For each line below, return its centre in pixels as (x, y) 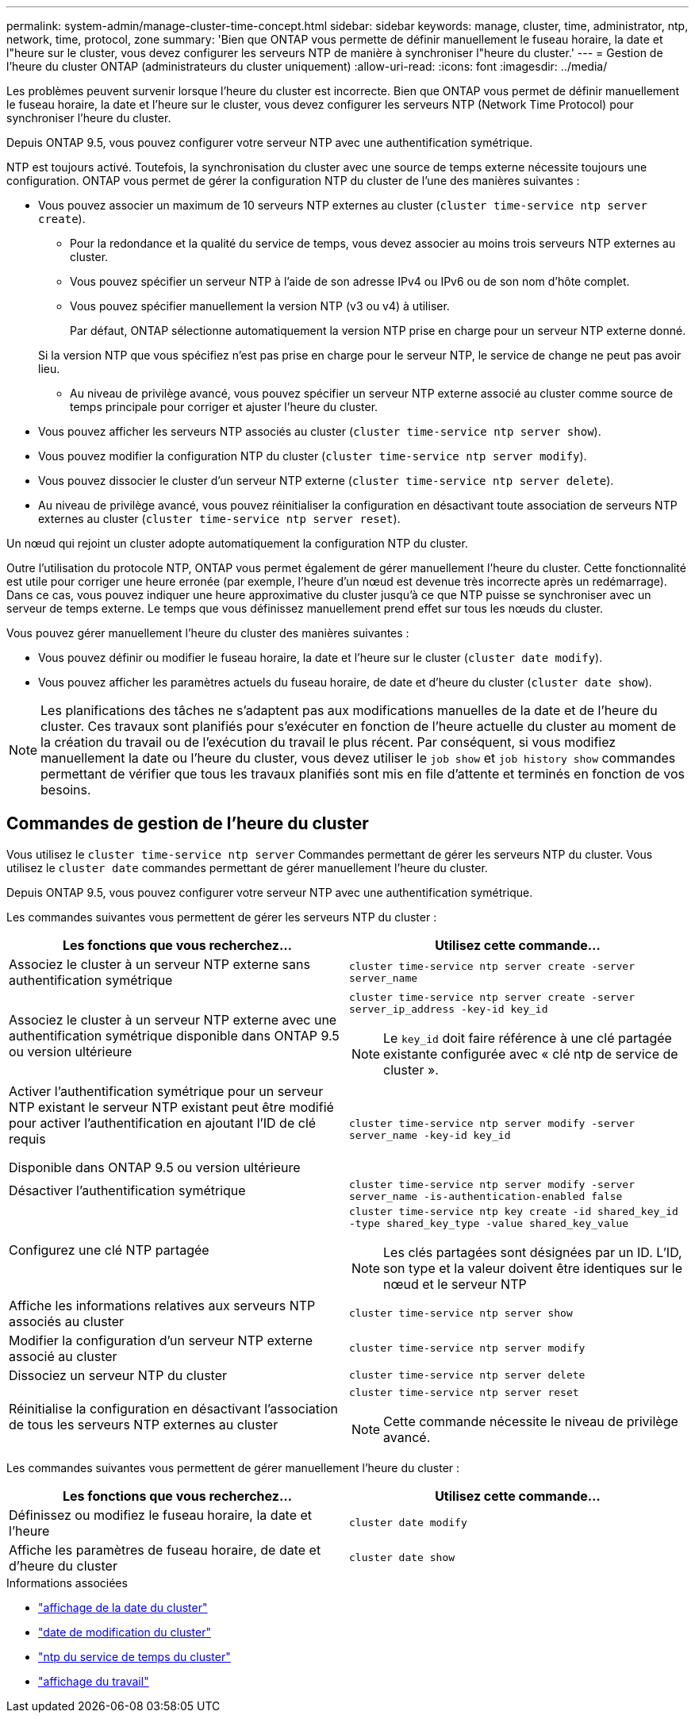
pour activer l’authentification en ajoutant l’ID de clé (163, 1123)
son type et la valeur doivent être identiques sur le (533, 1268)
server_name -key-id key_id (430, 1135)
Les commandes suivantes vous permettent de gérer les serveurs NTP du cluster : (222, 917)
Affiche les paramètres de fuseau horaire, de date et (165, 1550)
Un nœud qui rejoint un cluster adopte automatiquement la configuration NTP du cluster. (237, 543)
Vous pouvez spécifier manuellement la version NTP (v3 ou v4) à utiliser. (260, 306)
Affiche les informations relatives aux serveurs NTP (162, 1305)
